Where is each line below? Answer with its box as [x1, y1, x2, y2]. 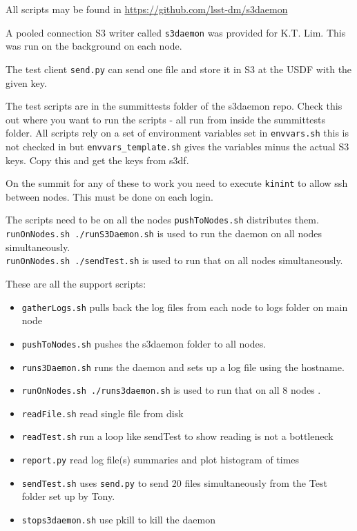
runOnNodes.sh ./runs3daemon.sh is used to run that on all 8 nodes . [21, 383, 321, 397]
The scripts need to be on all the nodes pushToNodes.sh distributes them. [6, 212, 319, 227]
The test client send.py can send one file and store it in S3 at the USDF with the [6, 61, 352, 76]
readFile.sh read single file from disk [21, 405, 184, 420]
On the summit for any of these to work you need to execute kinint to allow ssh [6, 176, 348, 190]
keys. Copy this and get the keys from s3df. [6, 152, 189, 167]
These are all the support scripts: [6, 277, 146, 290]
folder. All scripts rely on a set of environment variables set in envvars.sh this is [6, 126, 349, 140]
